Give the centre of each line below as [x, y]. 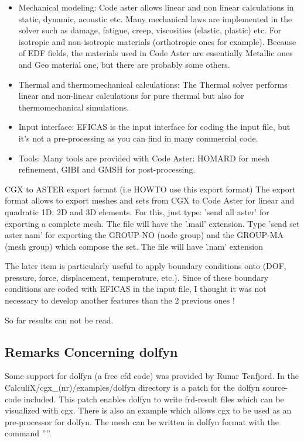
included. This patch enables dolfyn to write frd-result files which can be [154, 399]
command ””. [28, 433]
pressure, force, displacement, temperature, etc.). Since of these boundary [137, 277]
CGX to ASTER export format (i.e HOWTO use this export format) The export [150, 189]
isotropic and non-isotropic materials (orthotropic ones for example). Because [157, 41]
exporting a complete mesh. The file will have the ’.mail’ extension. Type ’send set [152, 223]
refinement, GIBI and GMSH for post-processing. [107, 169]
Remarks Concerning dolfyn [91, 351]
